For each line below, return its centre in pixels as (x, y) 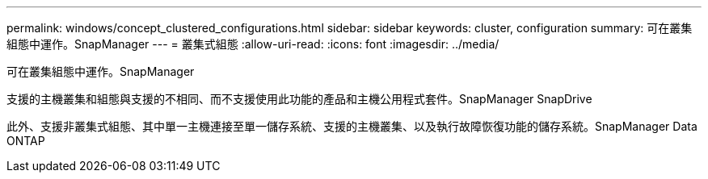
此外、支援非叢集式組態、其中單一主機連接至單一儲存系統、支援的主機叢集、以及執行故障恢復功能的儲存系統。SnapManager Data (352, 126)
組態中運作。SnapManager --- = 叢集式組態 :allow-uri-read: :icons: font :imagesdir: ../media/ (253, 44)
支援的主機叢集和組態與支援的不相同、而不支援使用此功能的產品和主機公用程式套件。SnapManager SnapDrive (299, 99)
